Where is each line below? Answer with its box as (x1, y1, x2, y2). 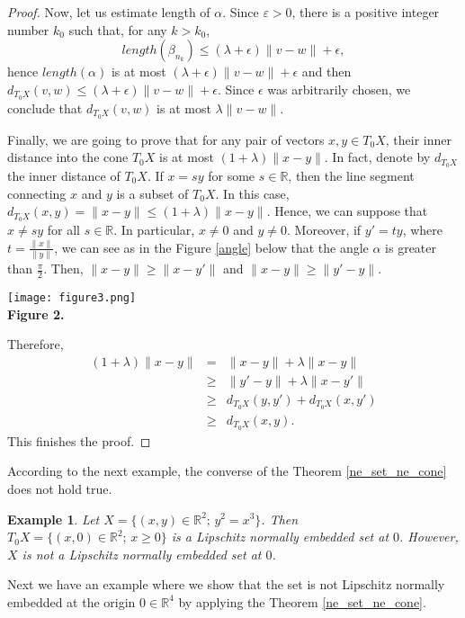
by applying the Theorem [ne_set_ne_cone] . (178, 592, 426, 611)
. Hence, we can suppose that (266, 202, 428, 220)
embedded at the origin (7, 592, 136, 611)
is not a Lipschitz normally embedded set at (22, 544, 262, 563)
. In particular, (113, 220, 195, 238)
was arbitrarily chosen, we (267, 79, 411, 98)
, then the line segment (288, 166, 415, 184)
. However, (399, 527, 459, 546)
